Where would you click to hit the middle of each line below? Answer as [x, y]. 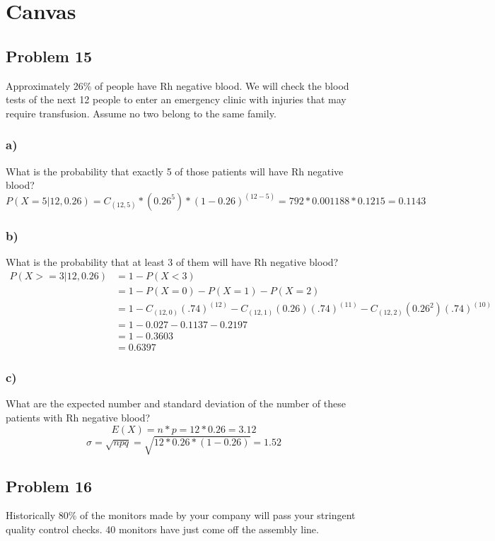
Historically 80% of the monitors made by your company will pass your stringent [181, 515]
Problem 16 [49, 485]
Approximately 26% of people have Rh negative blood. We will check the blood [177, 85]
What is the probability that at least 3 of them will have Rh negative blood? [172, 261]
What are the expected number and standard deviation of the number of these [176, 403]
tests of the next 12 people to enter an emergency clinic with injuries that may [176, 99]
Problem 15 [49, 56]
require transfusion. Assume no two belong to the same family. [141, 113]
